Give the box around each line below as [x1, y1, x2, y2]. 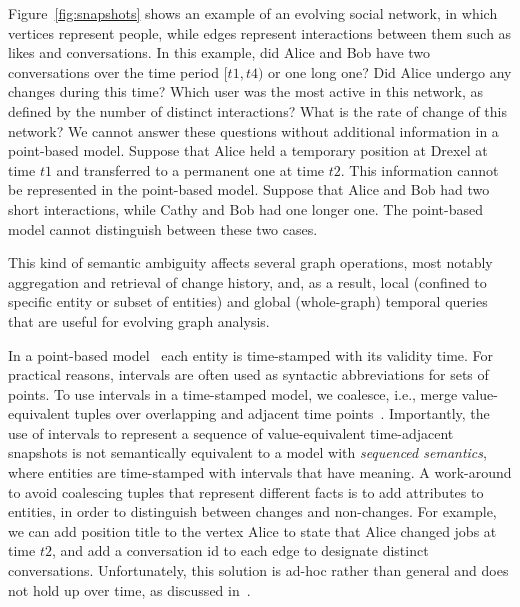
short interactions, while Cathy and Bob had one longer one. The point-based [8, 198, 484, 219]
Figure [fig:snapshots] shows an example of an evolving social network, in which [8, 3, 498, 23]
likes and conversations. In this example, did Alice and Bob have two [8, 42, 431, 63]
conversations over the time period [8, 61, 220, 82]
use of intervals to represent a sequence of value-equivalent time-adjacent [8, 422, 454, 443]
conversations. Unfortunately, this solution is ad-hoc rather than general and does [8, 560, 509, 581]
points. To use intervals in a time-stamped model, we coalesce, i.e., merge [8, 383, 458, 404]
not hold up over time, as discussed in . [8, 579, 251, 600]
